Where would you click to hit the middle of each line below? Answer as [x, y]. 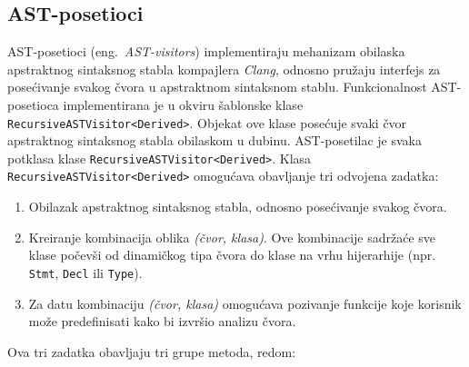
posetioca [33, 104]
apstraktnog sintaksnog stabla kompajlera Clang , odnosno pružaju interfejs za [224, 69]
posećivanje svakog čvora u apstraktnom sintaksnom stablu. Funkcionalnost [217, 87]
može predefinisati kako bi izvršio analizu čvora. [162, 321]
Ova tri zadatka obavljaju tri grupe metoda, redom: [152, 351]
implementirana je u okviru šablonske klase [183, 104]
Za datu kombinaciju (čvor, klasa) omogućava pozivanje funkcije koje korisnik [245, 303]
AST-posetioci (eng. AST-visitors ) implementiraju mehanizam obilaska [206, 51]
